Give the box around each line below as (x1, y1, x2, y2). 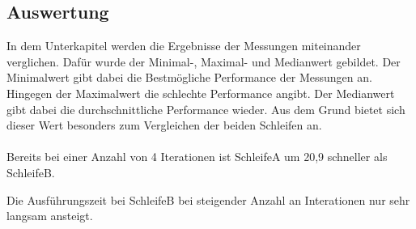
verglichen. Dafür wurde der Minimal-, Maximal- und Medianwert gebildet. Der (6, 53, 401, 70)
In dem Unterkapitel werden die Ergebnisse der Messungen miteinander (6, 37, 361, 54)
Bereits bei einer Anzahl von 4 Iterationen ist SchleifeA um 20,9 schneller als (6, 148, 388, 165)
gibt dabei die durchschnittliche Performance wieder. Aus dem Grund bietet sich (6, 100, 405, 117)
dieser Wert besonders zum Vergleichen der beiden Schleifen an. (6, 117, 322, 134)
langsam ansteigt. (6, 207, 93, 224)
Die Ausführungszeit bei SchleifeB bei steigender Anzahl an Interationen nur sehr (6, 191, 410, 208)
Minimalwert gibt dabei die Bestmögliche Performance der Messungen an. (6, 69, 372, 86)
